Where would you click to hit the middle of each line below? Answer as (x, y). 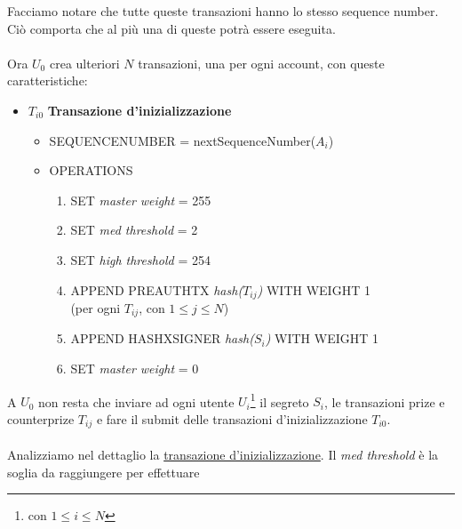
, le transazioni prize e (385, 401)
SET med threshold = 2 (134, 230)
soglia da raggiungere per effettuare (104, 472)
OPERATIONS (91, 170)
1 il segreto (279, 400)
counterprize (41, 418)
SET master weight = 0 (135, 369)
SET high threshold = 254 (140, 259)
